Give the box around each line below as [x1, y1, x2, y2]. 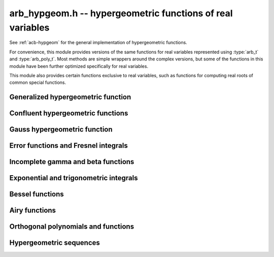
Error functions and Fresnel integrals [9, 141, 128, 150]
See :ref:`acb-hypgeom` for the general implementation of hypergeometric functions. [9, 40, 187, 46]
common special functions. [9, 79, 66, 86]
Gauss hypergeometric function [9, 125, 113, 134]
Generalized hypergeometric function [9, 93, 131, 102]
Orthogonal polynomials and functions [9, 222, 134, 231]
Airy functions [9, 206, 56, 215]
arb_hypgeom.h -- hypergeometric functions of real [9, 8, 233, 19]
